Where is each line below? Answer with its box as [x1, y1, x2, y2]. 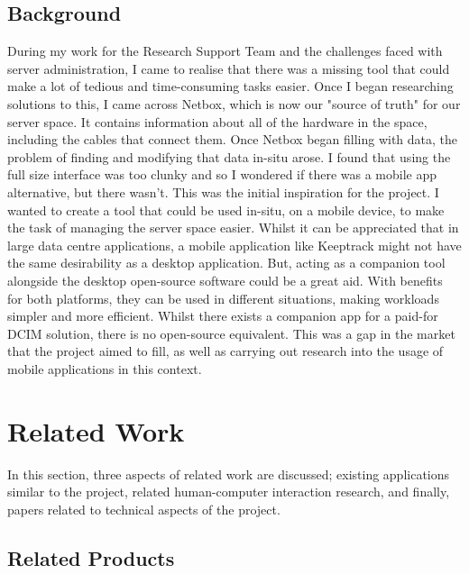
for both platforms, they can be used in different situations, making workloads [7, 288, 439, 307]
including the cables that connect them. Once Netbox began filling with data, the [7, 130, 458, 149]
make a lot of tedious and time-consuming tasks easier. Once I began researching [7, 77, 454, 96]
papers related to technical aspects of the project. [7, 499, 280, 518]
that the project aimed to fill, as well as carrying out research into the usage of [7, 342, 444, 360]
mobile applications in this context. [7, 359, 202, 378]
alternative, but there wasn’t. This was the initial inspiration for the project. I [7, 182, 439, 201]
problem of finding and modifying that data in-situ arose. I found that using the [7, 147, 451, 166]
